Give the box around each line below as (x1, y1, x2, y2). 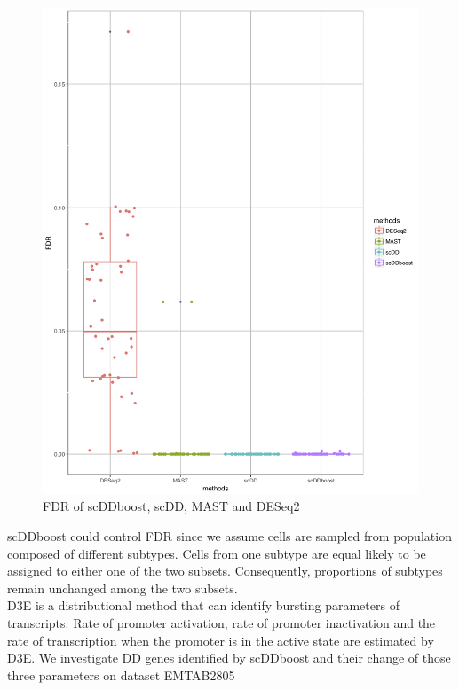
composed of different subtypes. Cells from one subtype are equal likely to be (7, 544, 426, 562)
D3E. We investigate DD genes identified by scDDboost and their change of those (7, 648, 451, 667)
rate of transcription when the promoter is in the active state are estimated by (7, 631, 434, 649)
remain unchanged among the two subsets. (7, 578, 238, 597)
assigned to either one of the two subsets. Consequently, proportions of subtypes (7, 561, 443, 580)
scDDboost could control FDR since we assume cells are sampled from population (7, 527, 452, 545)
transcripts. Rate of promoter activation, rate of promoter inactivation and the (7, 614, 436, 632)
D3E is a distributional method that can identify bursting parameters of (7, 596, 400, 615)
